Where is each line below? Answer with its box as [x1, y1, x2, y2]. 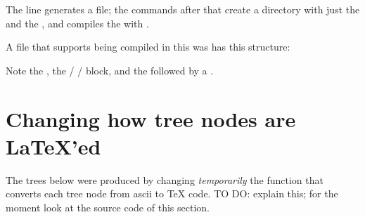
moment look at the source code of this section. [6, 199, 210, 214]
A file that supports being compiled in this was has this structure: [6, 39, 290, 54]
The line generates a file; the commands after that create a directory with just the [6, 2, 360, 16]
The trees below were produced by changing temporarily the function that [6, 172, 324, 187]
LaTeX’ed [6, 131, 101, 160]
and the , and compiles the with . [6, 15, 149, 30]
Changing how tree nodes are [6, 104, 296, 133]
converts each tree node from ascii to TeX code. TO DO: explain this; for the [6, 186, 338, 201]
